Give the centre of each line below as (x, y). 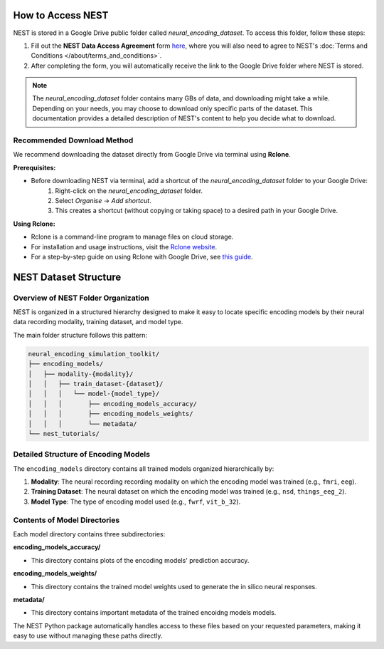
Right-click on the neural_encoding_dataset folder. (129, 191)
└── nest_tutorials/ (64, 433)
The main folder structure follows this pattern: (80, 335)
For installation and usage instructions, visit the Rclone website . (124, 246)
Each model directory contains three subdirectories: (89, 534)
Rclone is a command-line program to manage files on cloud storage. (132, 237)
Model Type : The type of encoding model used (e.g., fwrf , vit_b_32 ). (136, 502)
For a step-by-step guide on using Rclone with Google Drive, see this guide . (142, 256)
